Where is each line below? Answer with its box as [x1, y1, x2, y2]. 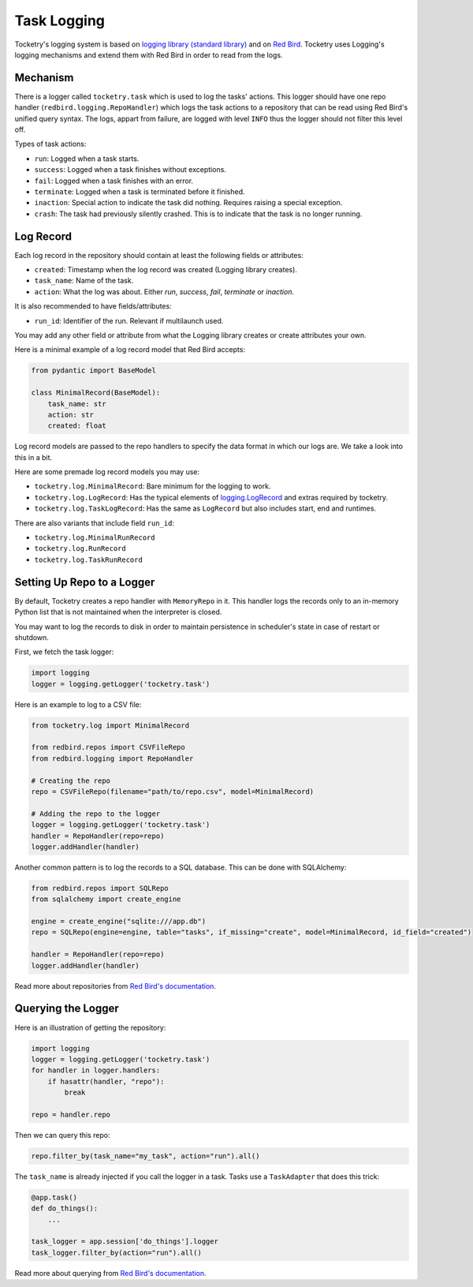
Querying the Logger [14, 1002, 120, 1016]
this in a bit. [14, 452, 53, 462]
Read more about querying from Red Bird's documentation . [14, 1268, 207, 1278]
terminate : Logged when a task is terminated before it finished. [34, 186, 245, 196]
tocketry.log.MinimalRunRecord [34, 533, 155, 542]
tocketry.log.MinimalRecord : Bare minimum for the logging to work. [34, 481, 271, 491]
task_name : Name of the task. [34, 276, 134, 286]
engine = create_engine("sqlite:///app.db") [31, 917, 207, 926]
